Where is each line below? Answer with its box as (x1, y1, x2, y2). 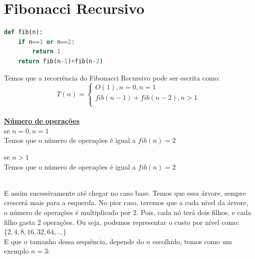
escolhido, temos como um (152, 236, 232, 246)
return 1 (32, 48, 61, 55)
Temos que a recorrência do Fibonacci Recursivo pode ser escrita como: (4, 72, 220, 83)
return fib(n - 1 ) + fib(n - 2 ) (18, 57, 103, 65)
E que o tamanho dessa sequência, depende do (4, 236, 144, 246)
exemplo (4, 246, 29, 256)
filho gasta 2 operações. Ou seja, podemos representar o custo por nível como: (4, 216, 240, 227)
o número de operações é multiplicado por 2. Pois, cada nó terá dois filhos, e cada (4, 207, 251, 217)
